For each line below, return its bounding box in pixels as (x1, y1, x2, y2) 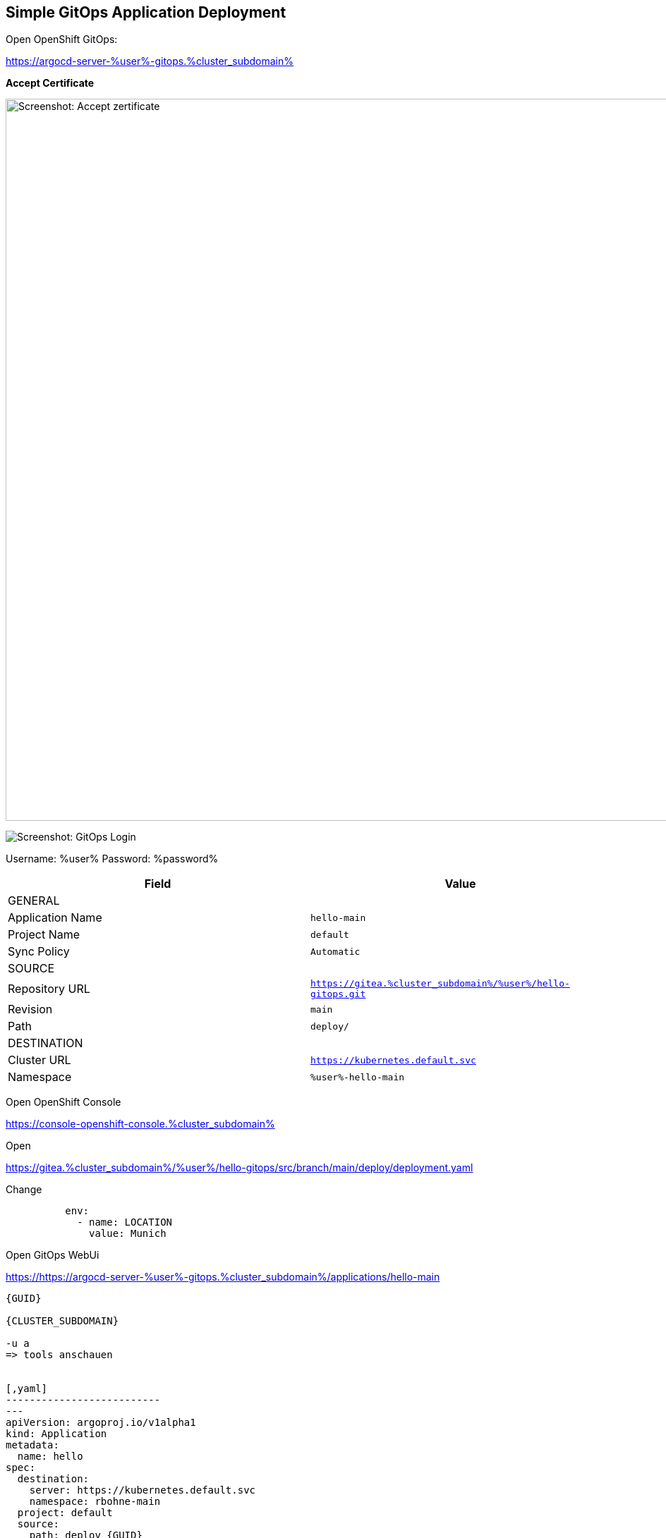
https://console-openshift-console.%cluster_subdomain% (6, 1118, 275, 1130)
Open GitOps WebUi (6, 1249, 99, 1262)
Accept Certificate (6, 77, 95, 90)
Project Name (8, 927, 80, 942)
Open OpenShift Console (6, 1096, 121, 1109)
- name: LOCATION (77, 1216, 173, 1228)
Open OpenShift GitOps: (6, 33, 118, 46)
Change (6, 1183, 42, 1196)
